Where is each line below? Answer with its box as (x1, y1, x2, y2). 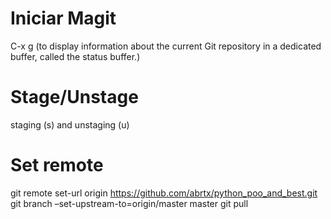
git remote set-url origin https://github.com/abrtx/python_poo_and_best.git (10, 187, 318, 199)
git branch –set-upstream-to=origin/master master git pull (10, 197, 249, 209)
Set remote (10, 154, 104, 177)
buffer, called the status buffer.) (10, 50, 141, 62)
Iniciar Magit (10, 7, 117, 30)
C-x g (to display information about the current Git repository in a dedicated (10, 40, 322, 52)
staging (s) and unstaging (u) (10, 118, 130, 131)
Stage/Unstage (10, 86, 139, 109)
